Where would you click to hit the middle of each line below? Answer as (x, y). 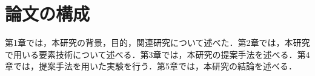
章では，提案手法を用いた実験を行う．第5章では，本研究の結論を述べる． (151, 66)
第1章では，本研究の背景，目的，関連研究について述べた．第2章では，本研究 (157, 43)
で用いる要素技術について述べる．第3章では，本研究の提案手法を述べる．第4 (157, 54)
